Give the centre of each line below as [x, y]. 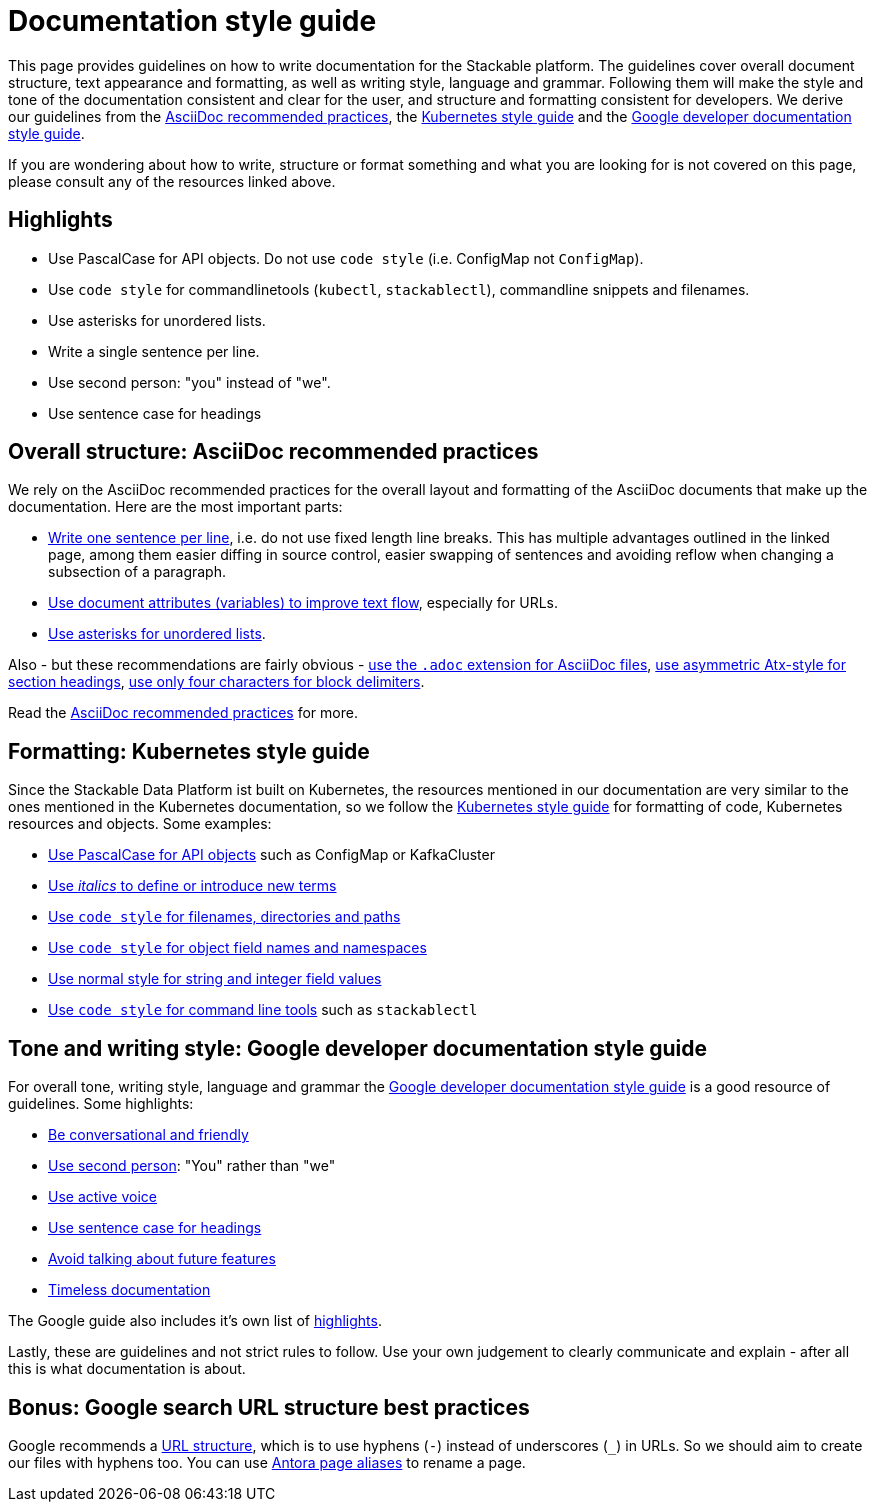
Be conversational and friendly [148, 1135]
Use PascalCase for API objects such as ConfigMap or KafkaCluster [271, 855]
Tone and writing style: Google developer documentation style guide [358, 1048]
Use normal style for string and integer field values [215, 979]
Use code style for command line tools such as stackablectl [263, 1010]
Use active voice [102, 1197]
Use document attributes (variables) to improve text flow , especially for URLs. [303, 603]
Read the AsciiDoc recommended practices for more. [183, 713]
